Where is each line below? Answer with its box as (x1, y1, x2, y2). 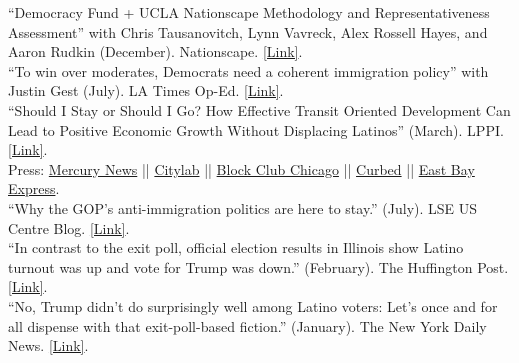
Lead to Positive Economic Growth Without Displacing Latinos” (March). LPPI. (8, 119, 504, 140)
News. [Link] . (8, 335, 89, 356)
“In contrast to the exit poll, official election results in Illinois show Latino (8, 237, 464, 258)
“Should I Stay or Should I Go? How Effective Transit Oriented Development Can (8, 99, 511, 120)
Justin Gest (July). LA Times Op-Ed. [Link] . (8, 80, 284, 101)
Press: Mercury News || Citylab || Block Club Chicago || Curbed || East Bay (8, 158, 475, 179)
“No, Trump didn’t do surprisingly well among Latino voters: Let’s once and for (8, 295, 498, 316)
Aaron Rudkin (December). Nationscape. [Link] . (8, 41, 303, 62)
